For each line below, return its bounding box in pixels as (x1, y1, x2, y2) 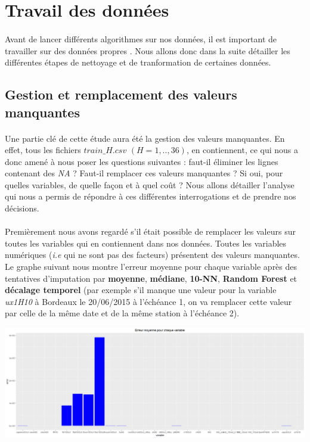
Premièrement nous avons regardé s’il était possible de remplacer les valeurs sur (5, 225, 296, 238)
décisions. (5, 202, 39, 214)
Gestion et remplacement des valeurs (5, 85, 237, 104)
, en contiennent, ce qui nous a (186, 144, 299, 156)
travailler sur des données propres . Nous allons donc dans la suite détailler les (5, 44, 290, 57)
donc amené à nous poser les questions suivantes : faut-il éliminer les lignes (5, 155, 278, 167)
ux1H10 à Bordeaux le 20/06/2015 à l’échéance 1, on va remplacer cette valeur (5, 295, 292, 307)
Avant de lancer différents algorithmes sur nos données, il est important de (5, 32, 277, 45)
